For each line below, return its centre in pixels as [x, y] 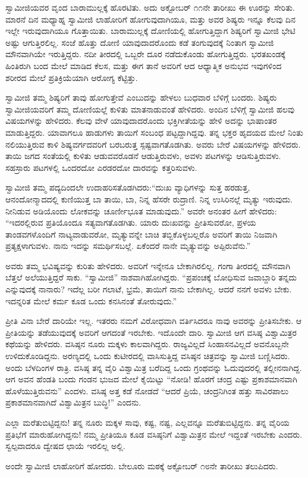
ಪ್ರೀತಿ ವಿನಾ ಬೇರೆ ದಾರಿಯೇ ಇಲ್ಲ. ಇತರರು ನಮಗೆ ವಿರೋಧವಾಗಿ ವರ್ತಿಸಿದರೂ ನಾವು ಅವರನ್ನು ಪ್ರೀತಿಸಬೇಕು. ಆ [154, 321]
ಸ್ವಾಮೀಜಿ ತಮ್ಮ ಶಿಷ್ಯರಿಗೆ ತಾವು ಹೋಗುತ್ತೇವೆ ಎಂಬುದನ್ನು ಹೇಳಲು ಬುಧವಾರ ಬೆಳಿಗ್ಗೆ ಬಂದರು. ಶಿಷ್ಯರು [141, 97]
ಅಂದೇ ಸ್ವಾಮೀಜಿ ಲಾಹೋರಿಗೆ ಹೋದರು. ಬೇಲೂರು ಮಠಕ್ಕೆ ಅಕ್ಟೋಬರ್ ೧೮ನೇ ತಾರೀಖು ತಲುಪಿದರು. [142, 465]
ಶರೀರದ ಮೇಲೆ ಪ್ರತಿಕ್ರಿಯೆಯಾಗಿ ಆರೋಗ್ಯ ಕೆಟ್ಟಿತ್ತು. [72, 77]
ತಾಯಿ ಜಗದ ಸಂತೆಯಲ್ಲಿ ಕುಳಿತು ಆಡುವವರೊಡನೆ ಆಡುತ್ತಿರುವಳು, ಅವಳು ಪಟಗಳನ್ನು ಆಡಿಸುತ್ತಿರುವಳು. [143, 156]
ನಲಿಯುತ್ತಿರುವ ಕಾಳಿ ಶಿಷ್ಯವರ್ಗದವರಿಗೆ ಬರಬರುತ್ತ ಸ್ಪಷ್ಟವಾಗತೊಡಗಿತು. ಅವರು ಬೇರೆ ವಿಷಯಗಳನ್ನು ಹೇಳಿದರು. [153, 144]
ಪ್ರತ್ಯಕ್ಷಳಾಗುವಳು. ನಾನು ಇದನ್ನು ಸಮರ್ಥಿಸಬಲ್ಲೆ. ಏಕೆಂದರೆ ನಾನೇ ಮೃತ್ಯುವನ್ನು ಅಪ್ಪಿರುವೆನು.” [128, 246]
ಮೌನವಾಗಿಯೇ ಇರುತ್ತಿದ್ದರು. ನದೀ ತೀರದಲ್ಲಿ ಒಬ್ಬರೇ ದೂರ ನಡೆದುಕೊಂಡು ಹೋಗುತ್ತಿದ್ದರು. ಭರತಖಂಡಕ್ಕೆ [146, 54]
